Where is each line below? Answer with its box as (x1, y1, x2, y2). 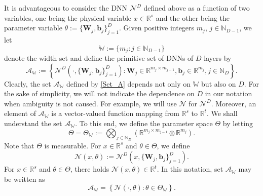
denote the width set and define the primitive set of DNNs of (4, 53, 194, 63)
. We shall (206, 108, 238, 119)
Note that (4, 140, 34, 150)
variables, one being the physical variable (4, 12, 132, 23)
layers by (204, 53, 232, 63)
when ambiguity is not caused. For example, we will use (4, 98, 177, 108)
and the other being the (156, 12, 230, 23)
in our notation (205, 88, 252, 99)
